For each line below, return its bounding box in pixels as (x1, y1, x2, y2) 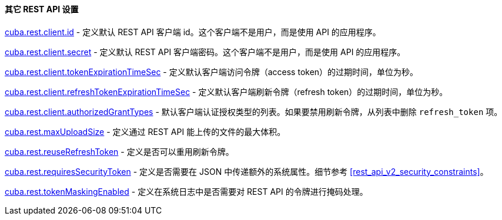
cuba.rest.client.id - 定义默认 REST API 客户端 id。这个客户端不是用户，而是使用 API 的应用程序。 (5, 26, 381, 37)
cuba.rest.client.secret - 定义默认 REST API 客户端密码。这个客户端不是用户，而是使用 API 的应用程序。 (5, 46, 406, 57)
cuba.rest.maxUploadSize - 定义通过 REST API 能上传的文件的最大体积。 (5, 126, 286, 137)
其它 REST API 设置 (5, 4, 79, 14)
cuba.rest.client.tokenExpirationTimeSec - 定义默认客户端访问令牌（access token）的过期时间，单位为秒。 (5, 66, 419, 77)
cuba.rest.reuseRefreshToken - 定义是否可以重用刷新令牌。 (5, 146, 234, 157)
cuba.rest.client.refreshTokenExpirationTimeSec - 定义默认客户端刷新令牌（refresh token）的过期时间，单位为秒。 (5, 86, 448, 97)
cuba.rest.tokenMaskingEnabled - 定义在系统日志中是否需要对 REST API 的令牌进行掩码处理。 (5, 186, 368, 197)
